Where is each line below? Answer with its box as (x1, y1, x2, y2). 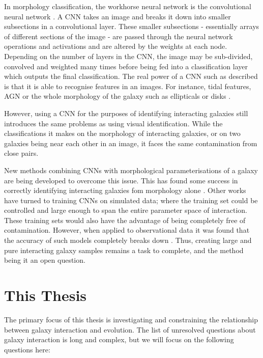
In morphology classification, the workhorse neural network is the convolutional (4, 1, 251, 11)
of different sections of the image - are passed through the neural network (4, 31, 233, 41)
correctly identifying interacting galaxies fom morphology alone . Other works (4, 185, 246, 196)
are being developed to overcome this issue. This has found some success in (4, 175, 238, 185)
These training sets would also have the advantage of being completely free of (4, 214, 246, 225)
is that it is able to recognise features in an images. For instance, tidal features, (4, 80, 251, 91)
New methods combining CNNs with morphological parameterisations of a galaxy (4, 164, 258, 175)
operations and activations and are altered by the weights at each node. (4, 41, 227, 51)
